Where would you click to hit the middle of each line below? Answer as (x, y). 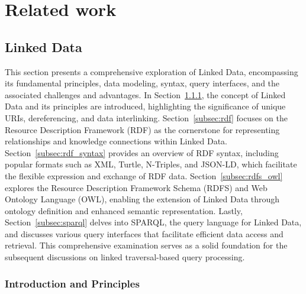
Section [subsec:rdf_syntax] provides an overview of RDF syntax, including (142, 152)
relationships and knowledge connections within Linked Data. (116, 141)
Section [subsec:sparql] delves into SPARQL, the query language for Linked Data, (153, 222)
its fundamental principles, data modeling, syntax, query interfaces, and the (142, 83)
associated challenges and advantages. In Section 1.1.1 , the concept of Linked (145, 94)
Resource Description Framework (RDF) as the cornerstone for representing (142, 129)
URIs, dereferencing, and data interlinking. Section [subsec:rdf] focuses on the (146, 117)
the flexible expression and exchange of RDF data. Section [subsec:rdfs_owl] (144, 175)
